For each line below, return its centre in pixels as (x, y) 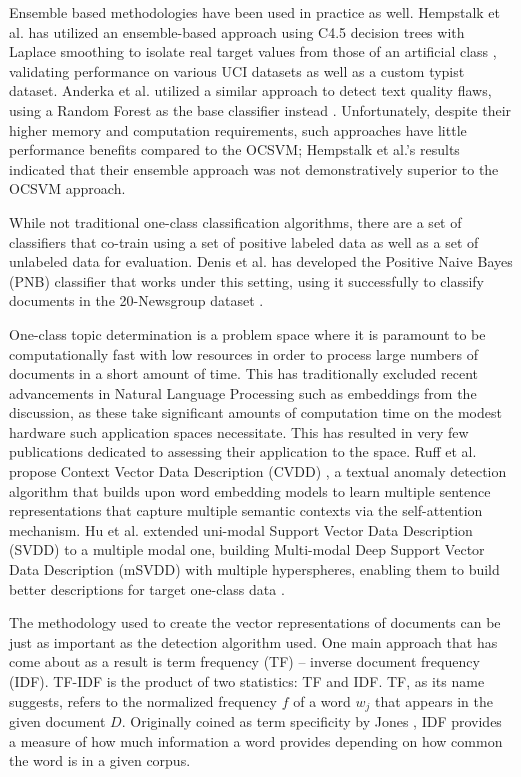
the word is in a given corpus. (100, 760)
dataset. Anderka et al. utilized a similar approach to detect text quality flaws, (250, 90)
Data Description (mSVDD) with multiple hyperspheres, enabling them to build (254, 569)
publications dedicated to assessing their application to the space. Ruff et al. (243, 451)
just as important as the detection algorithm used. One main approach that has (253, 641)
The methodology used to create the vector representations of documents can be (255, 622)
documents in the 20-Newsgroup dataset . (136, 300)
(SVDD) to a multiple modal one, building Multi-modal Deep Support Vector (247, 549)
